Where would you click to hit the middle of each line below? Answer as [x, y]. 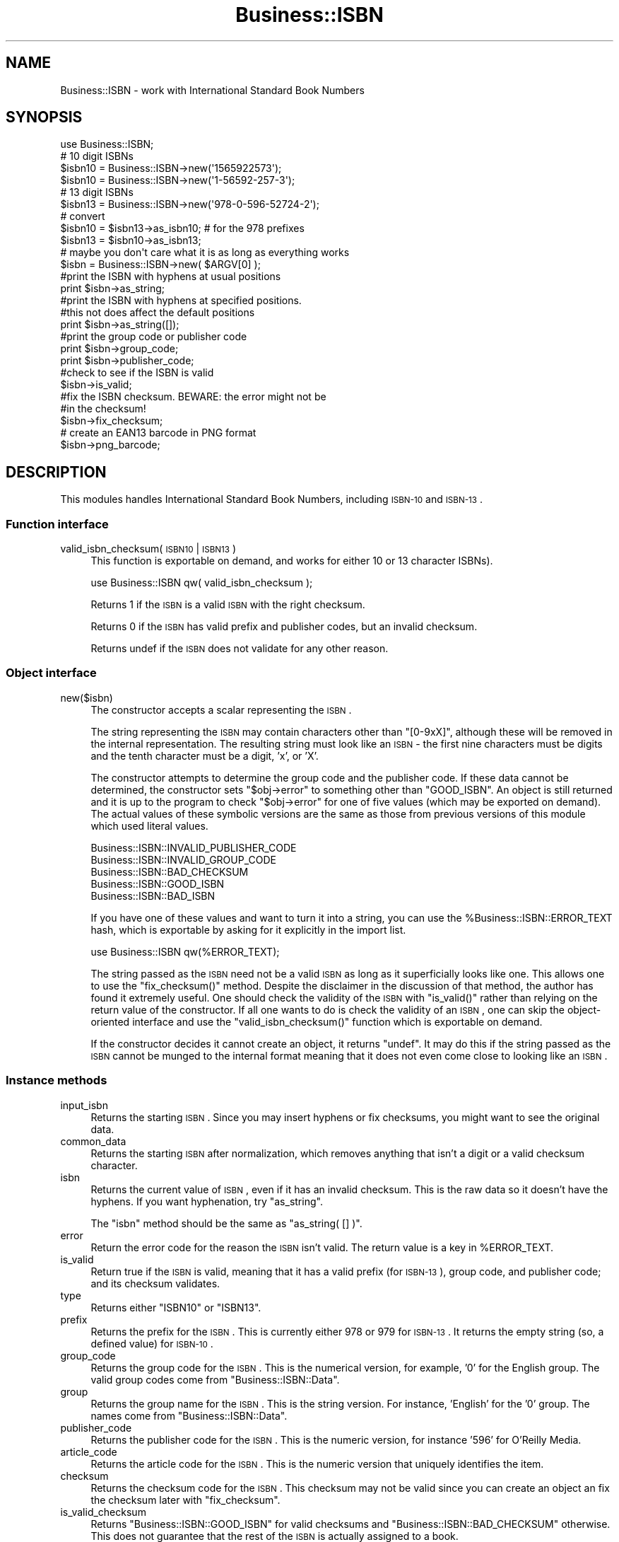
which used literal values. [149, 825]
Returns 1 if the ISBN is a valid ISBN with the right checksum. [228, 605]
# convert [83, 216]
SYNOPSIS [44, 117]
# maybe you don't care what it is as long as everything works [205, 253]
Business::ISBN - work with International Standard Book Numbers [212, 90]
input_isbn [84, 1105]
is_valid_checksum [103, 1512]
